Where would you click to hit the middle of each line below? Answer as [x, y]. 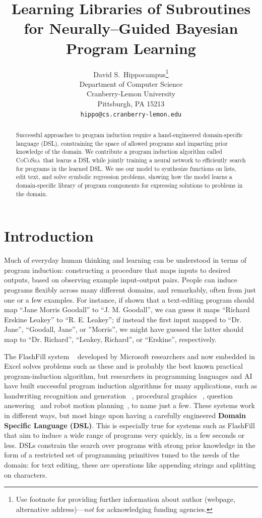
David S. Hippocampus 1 [131, 73]
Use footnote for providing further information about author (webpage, [125, 499]
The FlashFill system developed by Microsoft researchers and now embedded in [129, 356]
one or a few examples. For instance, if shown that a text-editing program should [129, 299]
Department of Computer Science [131, 83]
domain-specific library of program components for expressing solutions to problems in [129, 185]
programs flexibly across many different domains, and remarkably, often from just [130, 289]
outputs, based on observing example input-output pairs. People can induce [121, 280]
